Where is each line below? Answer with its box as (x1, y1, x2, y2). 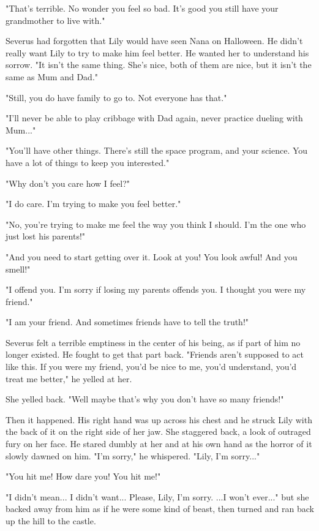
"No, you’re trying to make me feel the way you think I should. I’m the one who (6, 217, 306, 230)
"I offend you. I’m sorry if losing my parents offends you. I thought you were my (6, 283, 306, 296)
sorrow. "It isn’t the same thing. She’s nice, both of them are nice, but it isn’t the (6, 58, 312, 71)
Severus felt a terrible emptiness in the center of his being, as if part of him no (6, 336, 301, 348)
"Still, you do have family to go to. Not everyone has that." (6, 91, 227, 104)
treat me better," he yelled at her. (6, 372, 132, 385)
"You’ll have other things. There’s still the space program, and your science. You (6, 144, 308, 157)
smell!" (6, 262, 31, 275)
